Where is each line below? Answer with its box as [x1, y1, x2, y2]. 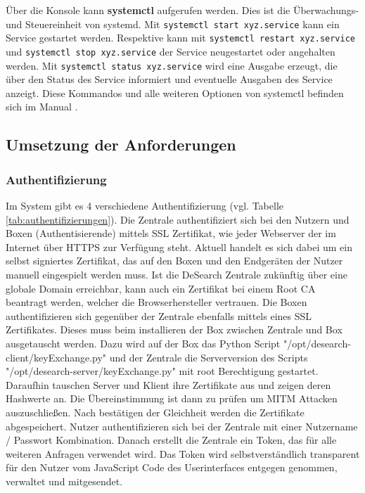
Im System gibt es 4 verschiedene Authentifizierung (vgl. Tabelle [6, 198, 284, 212]
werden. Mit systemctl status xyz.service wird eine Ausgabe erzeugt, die [6, 58, 338, 72]
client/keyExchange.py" [6, 350, 107, 364]
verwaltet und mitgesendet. [6, 473, 123, 488]
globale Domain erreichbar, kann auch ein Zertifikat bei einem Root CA [6, 281, 316, 295]
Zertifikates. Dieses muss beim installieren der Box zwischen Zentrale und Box [6, 322, 342, 337]
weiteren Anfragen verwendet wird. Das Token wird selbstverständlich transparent [6, 446, 360, 461]
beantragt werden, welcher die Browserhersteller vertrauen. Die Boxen [6, 295, 307, 309]
